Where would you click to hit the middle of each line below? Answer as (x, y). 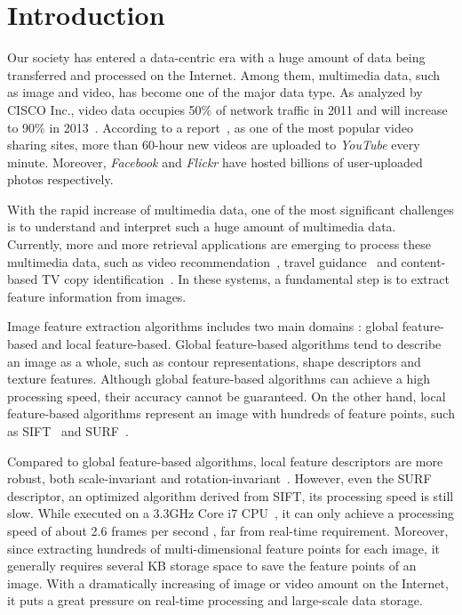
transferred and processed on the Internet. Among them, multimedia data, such (224, 74)
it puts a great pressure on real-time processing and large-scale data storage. (215, 600)
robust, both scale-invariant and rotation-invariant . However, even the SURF (219, 478)
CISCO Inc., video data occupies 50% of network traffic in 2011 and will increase (227, 109)
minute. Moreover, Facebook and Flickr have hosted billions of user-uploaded (215, 162)
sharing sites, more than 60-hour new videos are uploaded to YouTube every (214, 145)
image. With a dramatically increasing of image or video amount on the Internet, (228, 583)
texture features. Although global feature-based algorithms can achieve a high (219, 379)
